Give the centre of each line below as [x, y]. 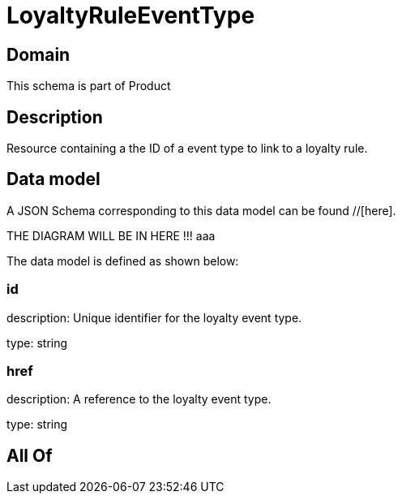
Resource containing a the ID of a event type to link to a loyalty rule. [187, 149]
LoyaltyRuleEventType [131, 15]
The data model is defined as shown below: [123, 261]
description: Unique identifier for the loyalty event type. [154, 317]
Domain [38, 54]
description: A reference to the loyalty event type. [139, 399]
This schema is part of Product [89, 86]
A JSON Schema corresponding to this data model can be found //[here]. [201, 210]
